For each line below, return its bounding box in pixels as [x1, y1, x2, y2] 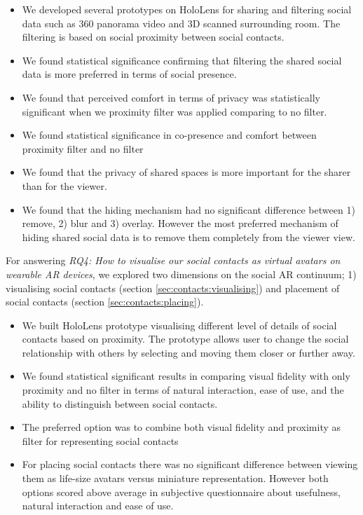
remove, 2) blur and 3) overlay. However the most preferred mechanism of [22, 216, 338, 231]
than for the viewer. [22, 178, 107, 193]
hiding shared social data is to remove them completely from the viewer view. [22, 229, 355, 244]
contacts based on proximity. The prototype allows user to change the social [22, 331, 349, 346]
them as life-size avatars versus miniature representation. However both [22, 471, 329, 486]
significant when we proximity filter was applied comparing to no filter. [22, 104, 327, 118]
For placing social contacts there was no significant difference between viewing [22, 457, 358, 472]
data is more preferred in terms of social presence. [22, 67, 237, 81]
